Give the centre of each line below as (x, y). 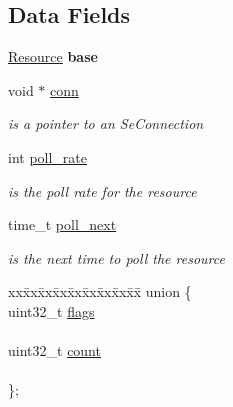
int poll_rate (48, 156)
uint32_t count (54, 350)
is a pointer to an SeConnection (106, 123)
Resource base (53, 56)
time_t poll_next (62, 224)
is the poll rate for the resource (102, 190)
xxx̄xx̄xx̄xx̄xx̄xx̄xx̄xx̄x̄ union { (100, 291)
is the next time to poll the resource (116, 257)
